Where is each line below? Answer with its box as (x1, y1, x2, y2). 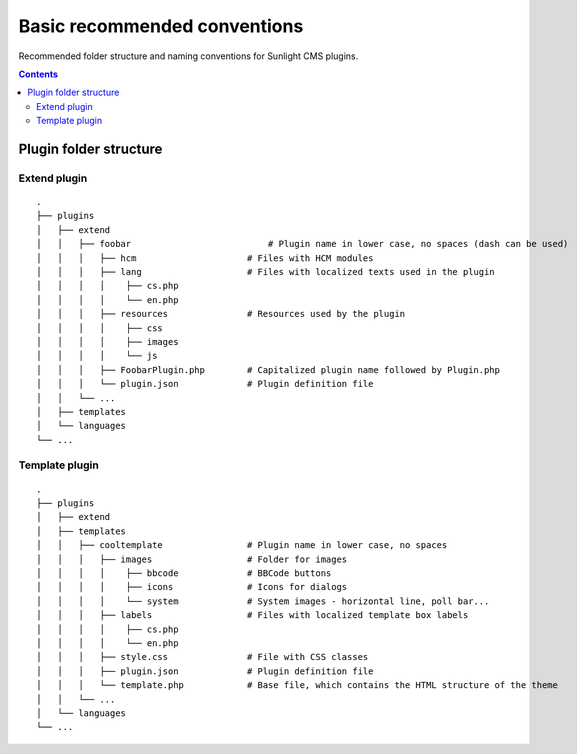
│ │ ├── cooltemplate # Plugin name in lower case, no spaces (36, 540, 448, 551)
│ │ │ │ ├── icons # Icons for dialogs (36, 581, 348, 593)
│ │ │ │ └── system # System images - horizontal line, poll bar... (36, 595, 490, 607)
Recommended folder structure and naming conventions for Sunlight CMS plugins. (18, 50, 359, 62)
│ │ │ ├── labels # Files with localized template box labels (36, 610, 469, 621)
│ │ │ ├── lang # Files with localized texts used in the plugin (36, 266, 495, 278)
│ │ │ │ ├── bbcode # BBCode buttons (36, 568, 332, 579)
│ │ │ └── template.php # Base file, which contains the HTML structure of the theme (36, 680, 559, 691)
